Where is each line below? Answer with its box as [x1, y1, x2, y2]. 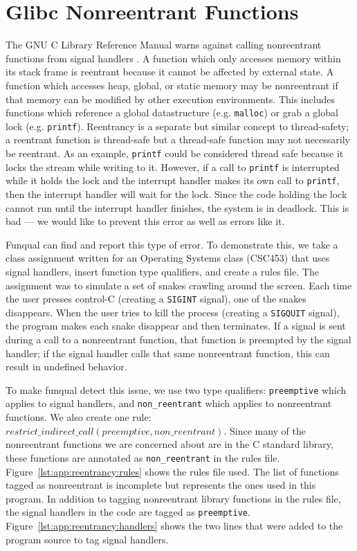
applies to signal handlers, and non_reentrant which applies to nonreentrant [6, 396, 332, 410]
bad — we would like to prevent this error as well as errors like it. [6, 214, 285, 228]
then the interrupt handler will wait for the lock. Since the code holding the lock [6, 186, 347, 201]
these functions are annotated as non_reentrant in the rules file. [6, 450, 280, 464]
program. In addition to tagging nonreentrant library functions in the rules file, [6, 491, 341, 505]
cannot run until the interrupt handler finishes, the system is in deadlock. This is [6, 200, 349, 215]
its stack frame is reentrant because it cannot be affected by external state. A [6, 64, 334, 79]
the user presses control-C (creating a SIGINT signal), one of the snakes [6, 291, 306, 306]
